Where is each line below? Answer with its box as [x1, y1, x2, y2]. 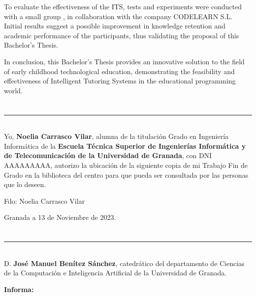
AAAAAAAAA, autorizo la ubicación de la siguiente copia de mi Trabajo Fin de [4, 160, 248, 170]
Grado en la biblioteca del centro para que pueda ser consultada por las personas [4, 169, 249, 180]
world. [4, 85, 23, 95]
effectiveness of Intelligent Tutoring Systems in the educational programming [4, 76, 236, 86]
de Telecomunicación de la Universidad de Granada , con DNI [4, 150, 212, 161]
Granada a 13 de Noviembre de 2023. [4, 212, 116, 222]
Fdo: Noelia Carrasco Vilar [4, 195, 85, 206]
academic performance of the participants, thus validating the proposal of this [4, 30, 239, 40]
